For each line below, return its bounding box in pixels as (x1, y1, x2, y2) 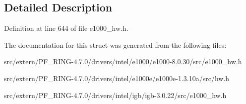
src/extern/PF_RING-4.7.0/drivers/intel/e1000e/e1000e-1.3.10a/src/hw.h (4, 73, 230, 83)
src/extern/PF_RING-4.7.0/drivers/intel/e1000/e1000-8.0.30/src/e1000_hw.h (4, 56, 242, 67)
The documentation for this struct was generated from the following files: (4, 39, 227, 50)
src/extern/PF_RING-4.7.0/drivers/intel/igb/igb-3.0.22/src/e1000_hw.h (4, 90, 227, 100)
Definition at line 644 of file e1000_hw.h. (4, 23, 128, 33)
